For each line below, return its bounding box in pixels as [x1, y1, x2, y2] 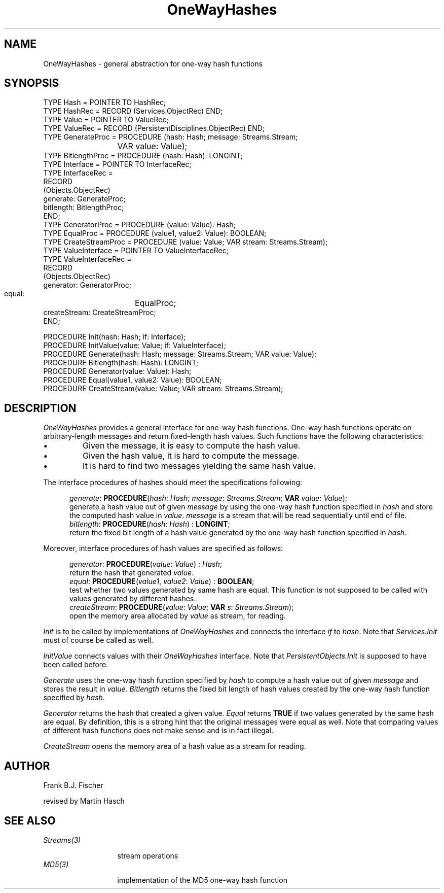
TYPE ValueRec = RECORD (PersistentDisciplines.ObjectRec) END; [43, 124, 265, 133]
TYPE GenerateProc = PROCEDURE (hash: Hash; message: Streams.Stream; [43, 132, 298, 142]
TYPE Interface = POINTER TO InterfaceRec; [43, 160, 192, 169]
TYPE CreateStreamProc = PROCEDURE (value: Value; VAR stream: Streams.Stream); [43, 237, 328, 247]
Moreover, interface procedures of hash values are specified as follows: [43, 544, 283, 553]
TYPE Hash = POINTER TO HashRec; [43, 98, 166, 107]
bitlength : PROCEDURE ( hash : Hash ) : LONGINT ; [69, 520, 230, 529]
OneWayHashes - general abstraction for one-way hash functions [43, 59, 263, 68]
